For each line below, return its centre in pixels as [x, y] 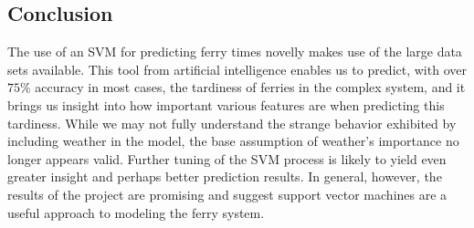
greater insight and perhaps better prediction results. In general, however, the [225, 176]
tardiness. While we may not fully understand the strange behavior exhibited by [232, 123]
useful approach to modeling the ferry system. [136, 212]
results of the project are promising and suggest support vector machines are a [227, 194]
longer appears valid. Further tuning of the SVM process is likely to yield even [227, 158]
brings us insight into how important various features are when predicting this [226, 104]
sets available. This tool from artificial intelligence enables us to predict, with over [237, 69]
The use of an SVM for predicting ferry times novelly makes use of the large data [235, 52]
